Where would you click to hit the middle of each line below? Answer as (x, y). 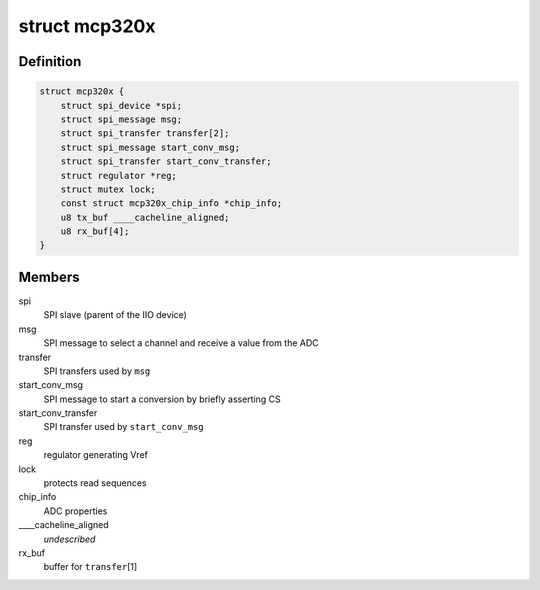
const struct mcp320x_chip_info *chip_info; (171, 203)
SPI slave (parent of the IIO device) (115, 315)
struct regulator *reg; (118, 175)
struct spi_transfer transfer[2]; (145, 133)
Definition (50, 61)
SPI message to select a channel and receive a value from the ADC (181, 343)
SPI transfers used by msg (97, 371)
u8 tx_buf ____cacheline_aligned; (145, 217)
